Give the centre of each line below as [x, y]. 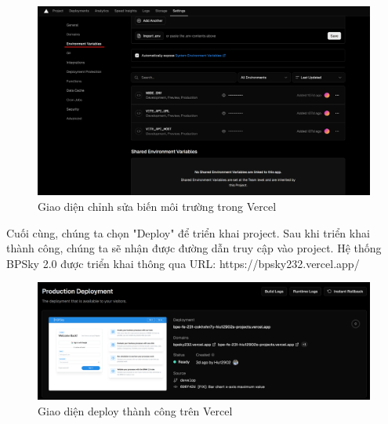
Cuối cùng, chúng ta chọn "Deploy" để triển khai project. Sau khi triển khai [188, 232]
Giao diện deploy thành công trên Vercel [135, 410]
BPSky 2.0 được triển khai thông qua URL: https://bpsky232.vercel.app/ [183, 263]
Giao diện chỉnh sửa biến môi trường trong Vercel [157, 206]
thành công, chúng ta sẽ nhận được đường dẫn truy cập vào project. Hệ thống [194, 248]
